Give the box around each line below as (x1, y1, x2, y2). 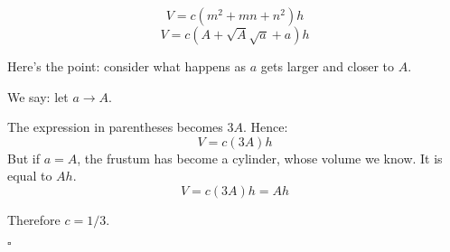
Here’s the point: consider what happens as (7, 57, 247, 75)
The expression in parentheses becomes (7, 117, 223, 136)
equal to (7, 166, 52, 185)
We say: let (7, 87, 69, 106)
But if (7, 148, 40, 167)
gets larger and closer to (260, 57, 395, 75)
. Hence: (242, 117, 288, 136)
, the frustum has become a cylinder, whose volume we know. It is (77, 148, 443, 167)
